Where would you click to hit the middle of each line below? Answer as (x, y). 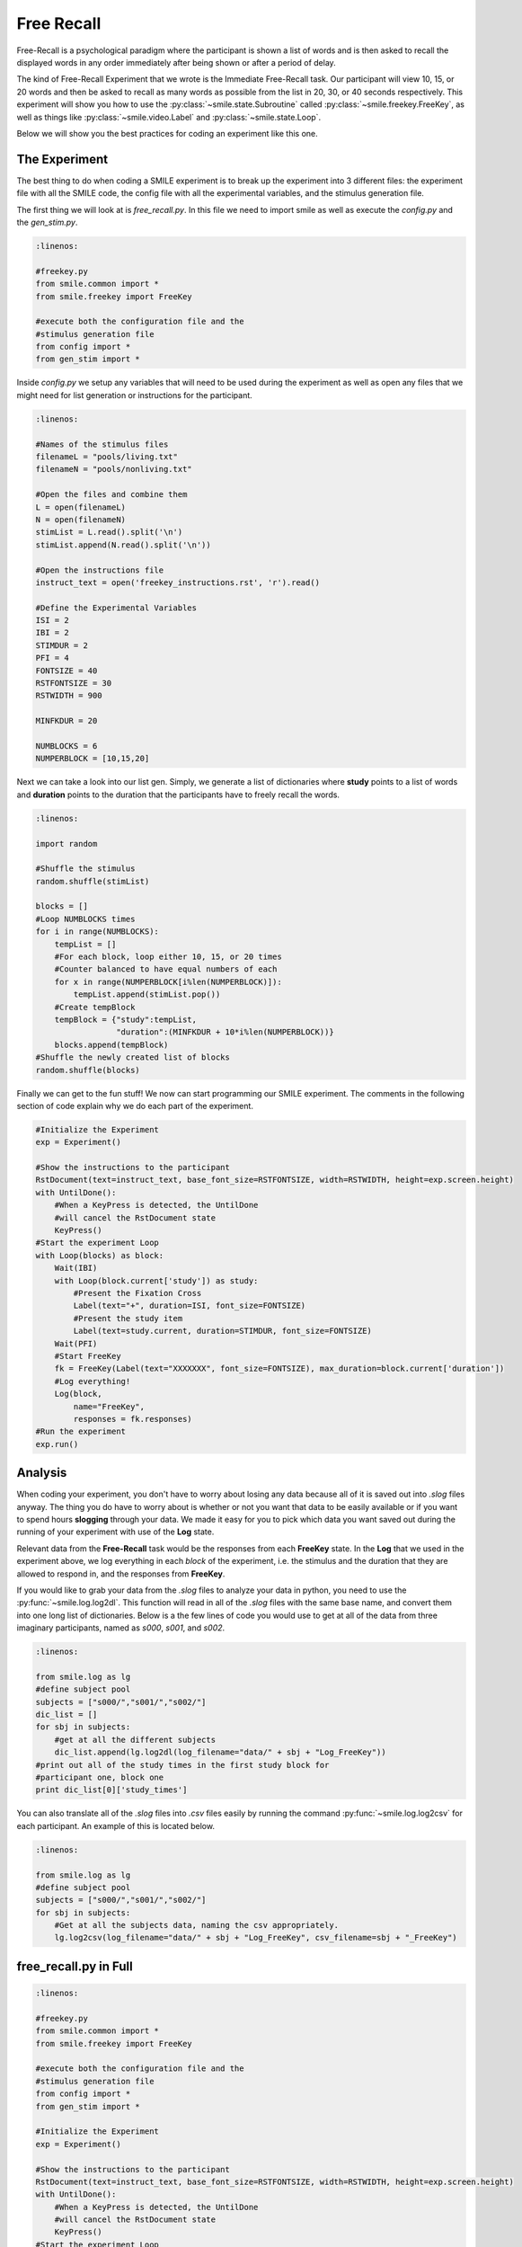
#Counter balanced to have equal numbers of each (166, 969)
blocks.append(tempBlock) (111, 1044)
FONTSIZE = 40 (66, 671)
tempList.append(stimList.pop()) (147, 995)
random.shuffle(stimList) (93, 881)
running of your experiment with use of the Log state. (115, 1532)
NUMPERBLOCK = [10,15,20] (93, 759)
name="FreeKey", (109, 1406)
